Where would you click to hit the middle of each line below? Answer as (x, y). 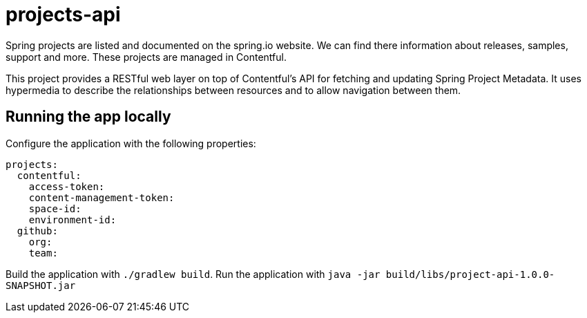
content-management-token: (102, 197)
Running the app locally (88, 117)
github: (37, 231)
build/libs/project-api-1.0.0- (470, 274)
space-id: (55, 208)
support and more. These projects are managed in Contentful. (146, 57)
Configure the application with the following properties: (131, 143)
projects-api (63, 15)
